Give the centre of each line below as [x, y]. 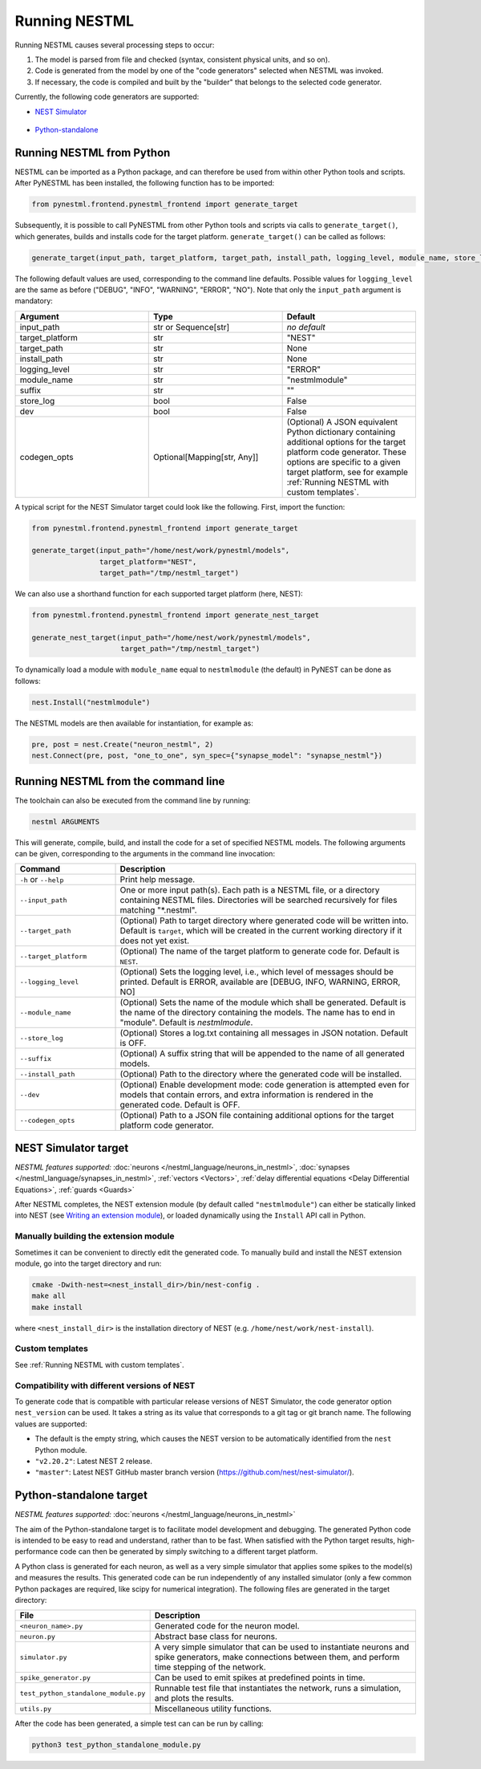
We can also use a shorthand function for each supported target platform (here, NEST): [159, 594]
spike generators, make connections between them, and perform [277, 1657]
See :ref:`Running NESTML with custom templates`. [99, 1364]
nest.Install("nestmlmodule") [91, 702]
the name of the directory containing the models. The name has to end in [258, 1013]
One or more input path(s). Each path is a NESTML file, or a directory [250, 890]
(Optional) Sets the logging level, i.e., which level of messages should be [257, 972]
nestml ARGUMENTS [66, 821]
